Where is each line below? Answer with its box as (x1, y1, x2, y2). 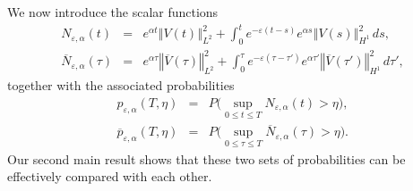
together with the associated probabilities (7, 76, 235, 95)
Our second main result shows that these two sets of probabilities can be (7, 149, 406, 168)
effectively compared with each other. (7, 167, 212, 186)
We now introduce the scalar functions (7, 3, 219, 21)
